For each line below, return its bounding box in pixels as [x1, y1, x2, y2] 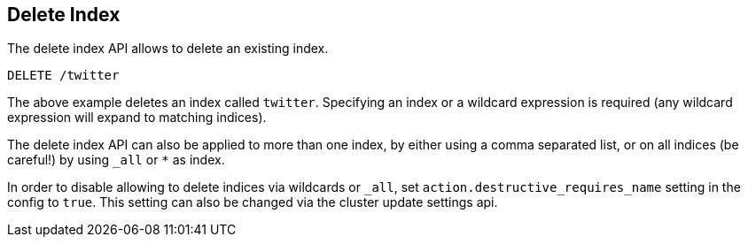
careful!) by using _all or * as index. [7, 152, 225, 168]
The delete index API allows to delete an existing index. [7, 41, 329, 57]
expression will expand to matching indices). [7, 110, 267, 126]
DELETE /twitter [7, 68, 120, 83]
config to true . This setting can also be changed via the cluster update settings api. [7, 194, 498, 210]
